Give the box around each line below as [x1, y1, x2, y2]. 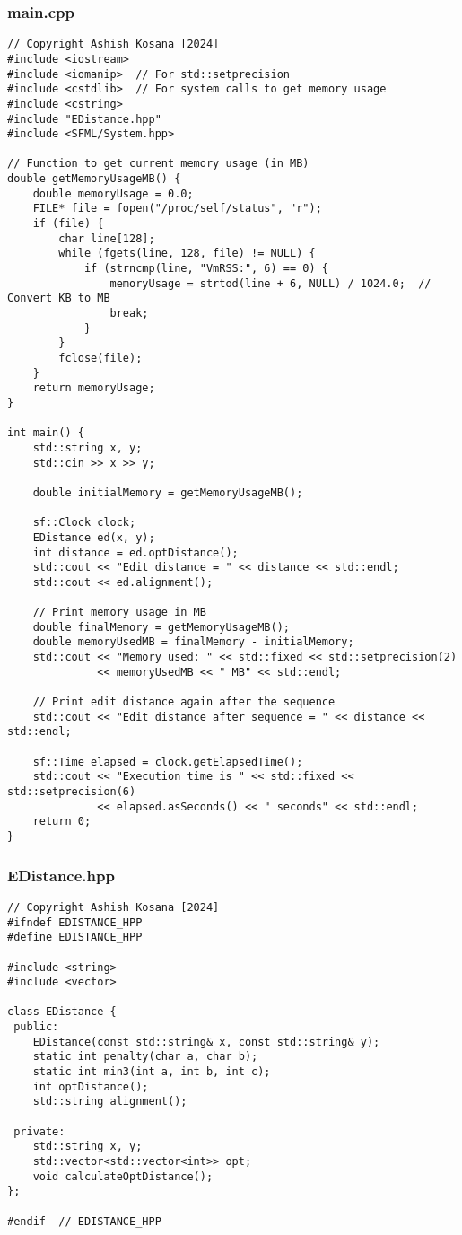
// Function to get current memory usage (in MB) [7, 157, 309, 171]
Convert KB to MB [7, 292, 110, 305]
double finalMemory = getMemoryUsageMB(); [32, 620, 290, 634]
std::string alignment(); [32, 1095, 187, 1108]
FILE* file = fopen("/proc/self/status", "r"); [32, 202, 322, 215]
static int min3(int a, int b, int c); [32, 1065, 271, 1079]
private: [13, 1125, 65, 1138]
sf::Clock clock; [32, 516, 136, 530]
